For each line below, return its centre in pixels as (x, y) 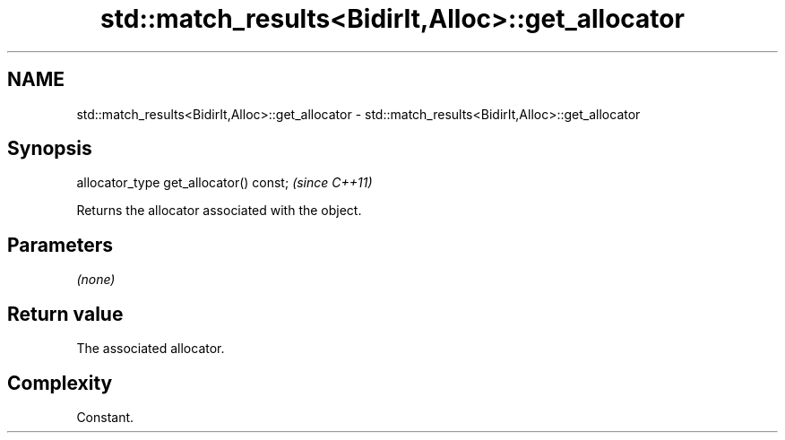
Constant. (105, 417)
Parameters (60, 245)
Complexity (60, 383)
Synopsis (50, 149)
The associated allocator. (151, 349)
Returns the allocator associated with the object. (219, 211)
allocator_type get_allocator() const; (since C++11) (224, 183)
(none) (96, 280)
